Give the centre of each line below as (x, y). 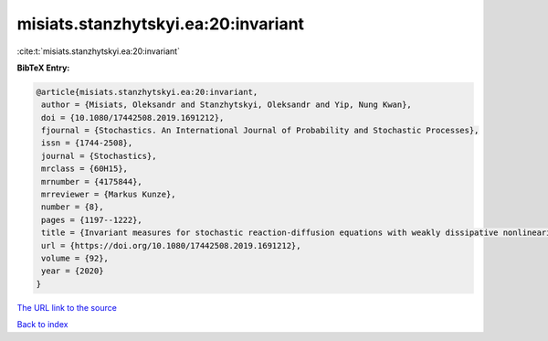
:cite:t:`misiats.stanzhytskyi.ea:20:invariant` (98, 51)
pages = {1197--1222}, (92, 220)
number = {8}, (73, 207)
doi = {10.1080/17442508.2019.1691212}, (133, 117)
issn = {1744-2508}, (87, 143)
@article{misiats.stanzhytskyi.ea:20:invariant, (147, 92)
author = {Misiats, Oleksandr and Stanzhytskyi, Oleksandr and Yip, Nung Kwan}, (227, 105)
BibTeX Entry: (43, 68)
